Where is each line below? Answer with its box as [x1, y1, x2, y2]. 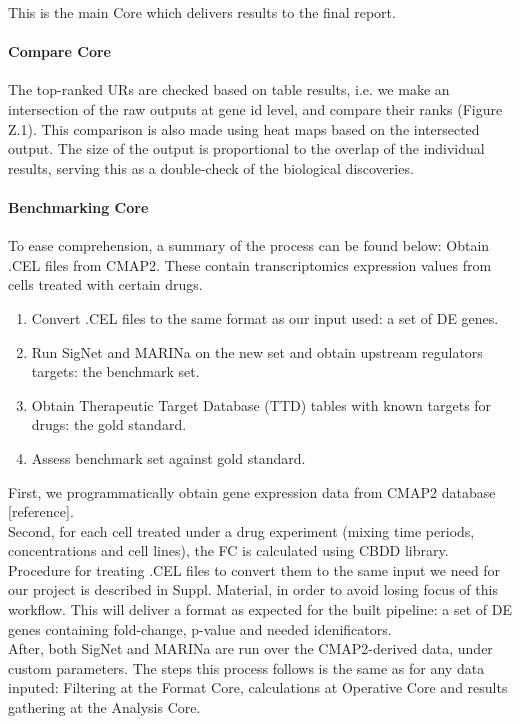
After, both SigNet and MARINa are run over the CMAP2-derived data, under [8, 638, 493, 659]
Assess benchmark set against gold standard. [31, 447, 306, 468]
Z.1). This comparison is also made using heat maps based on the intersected [8, 118, 480, 139]
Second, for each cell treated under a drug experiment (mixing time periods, [8, 520, 475, 541]
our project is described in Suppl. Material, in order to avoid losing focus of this [8, 579, 498, 600]
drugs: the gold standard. [31, 414, 187, 435]
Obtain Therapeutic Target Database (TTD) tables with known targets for [31, 394, 492, 415]
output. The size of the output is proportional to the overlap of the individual [8, 138, 485, 159]
